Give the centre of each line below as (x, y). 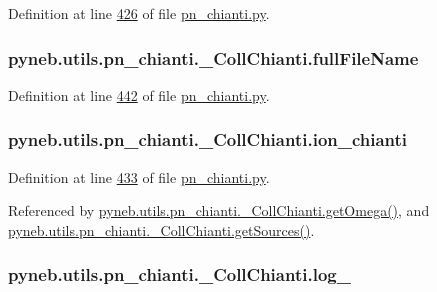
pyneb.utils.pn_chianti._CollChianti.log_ (179, 274)
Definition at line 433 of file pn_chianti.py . (139, 176)
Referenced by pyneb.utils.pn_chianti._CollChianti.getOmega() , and (219, 210)
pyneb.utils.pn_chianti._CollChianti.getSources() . (161, 229)
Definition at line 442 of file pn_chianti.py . (139, 94)
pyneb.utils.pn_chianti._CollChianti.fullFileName (213, 57)
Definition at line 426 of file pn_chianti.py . (139, 13)
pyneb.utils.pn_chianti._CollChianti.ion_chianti (208, 139)
